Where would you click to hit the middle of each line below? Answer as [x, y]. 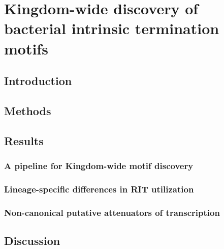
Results [24, 140]
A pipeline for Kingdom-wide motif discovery [99, 166]
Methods [28, 110]
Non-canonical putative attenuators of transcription [112, 212]
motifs [26, 48]
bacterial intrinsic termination [112, 28]
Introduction [38, 81]
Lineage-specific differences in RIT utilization [99, 189]
